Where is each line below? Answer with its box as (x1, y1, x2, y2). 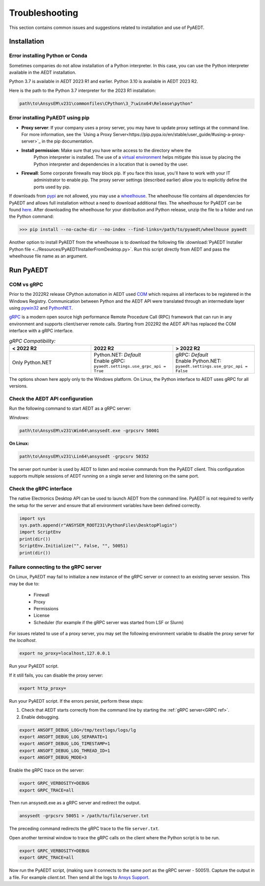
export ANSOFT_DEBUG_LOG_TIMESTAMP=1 (19, 741, 110, 746)
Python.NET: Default (94, 351, 141, 358)
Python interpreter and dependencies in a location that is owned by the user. (33, 161, 188, 167)
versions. (9, 383, 28, 389)
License (33, 612, 50, 619)
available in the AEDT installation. (9, 69, 77, 76)
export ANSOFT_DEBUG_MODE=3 (19, 755, 87, 760)
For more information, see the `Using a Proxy (21, 131, 112, 137)
